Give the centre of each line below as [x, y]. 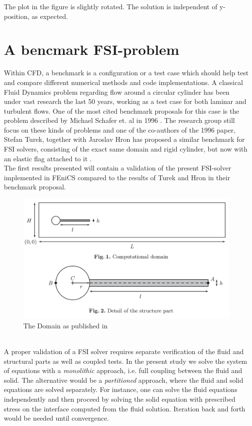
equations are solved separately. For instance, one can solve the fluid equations [121, 389]
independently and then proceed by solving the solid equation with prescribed [120, 399]
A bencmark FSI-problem [92, 49]
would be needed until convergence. [57, 418]
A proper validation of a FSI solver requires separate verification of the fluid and [124, 351]
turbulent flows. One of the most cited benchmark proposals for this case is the [122, 111]
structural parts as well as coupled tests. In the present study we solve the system [126, 361]
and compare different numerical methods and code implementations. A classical [124, 82]
